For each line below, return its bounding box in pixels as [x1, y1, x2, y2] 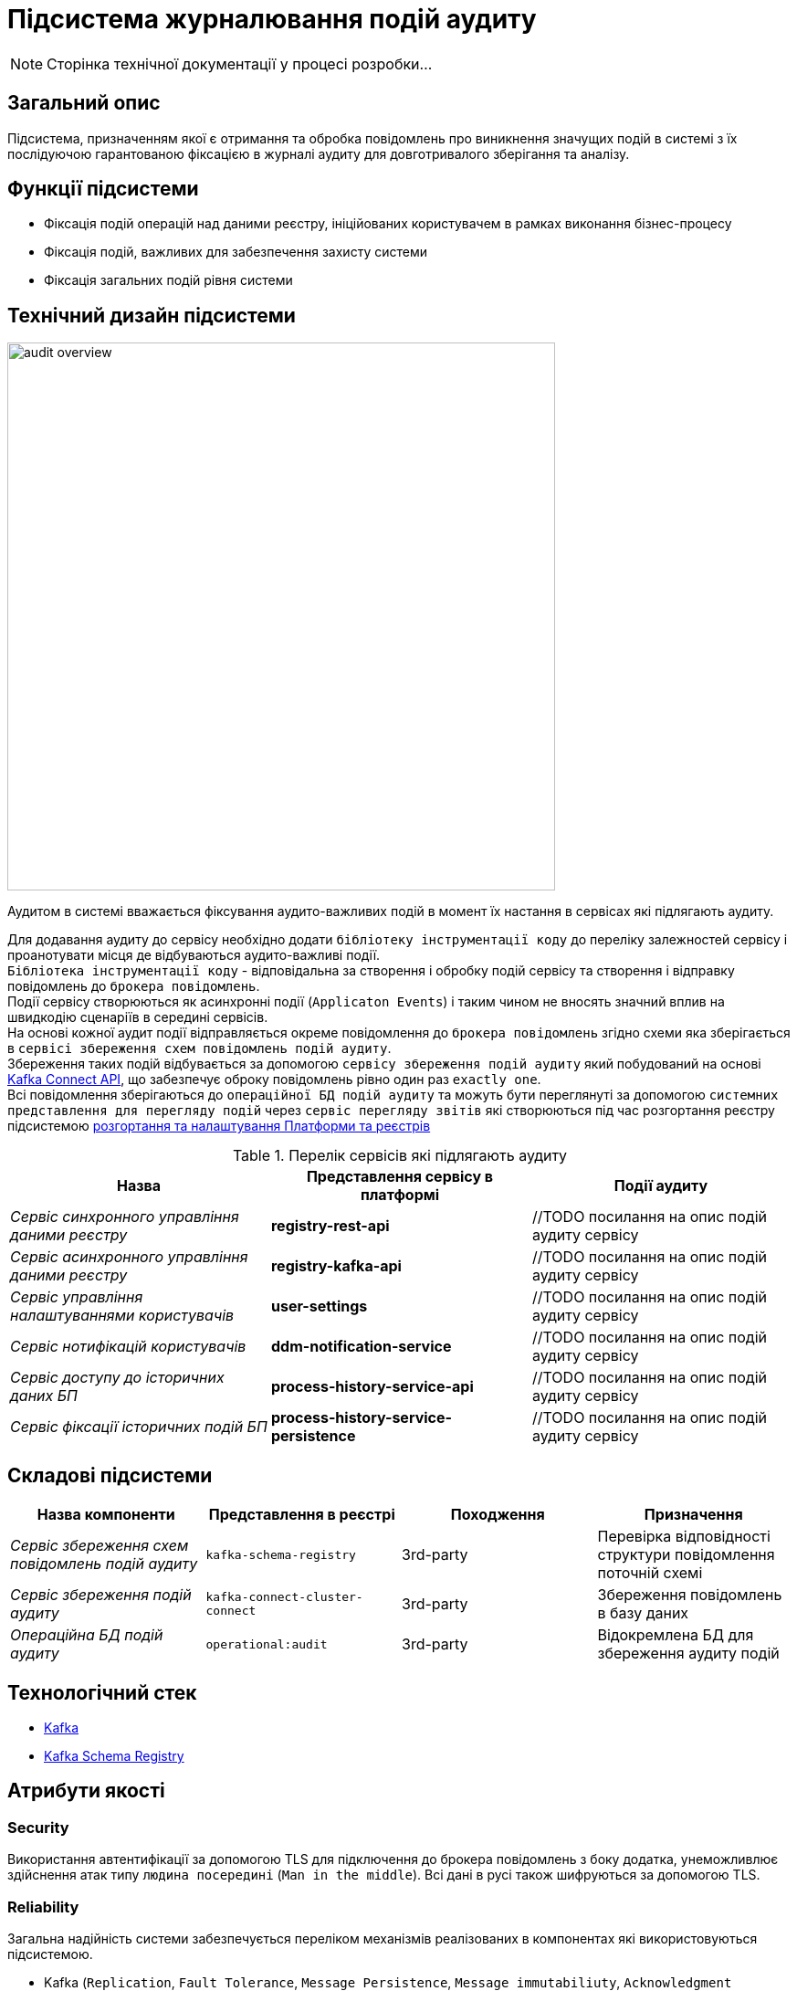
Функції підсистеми [7, 177, 199, 201]
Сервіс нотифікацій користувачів [10, 1337, 246, 1356]
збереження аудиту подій [597, 1644, 780, 1663]
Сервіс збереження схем [10, 1536, 189, 1555]
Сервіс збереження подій [10, 1585, 192, 1605]
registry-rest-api [270, 1217, 390, 1236]
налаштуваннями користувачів [10, 1306, 235, 1325]
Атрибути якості [7, 1779, 165, 1803]
